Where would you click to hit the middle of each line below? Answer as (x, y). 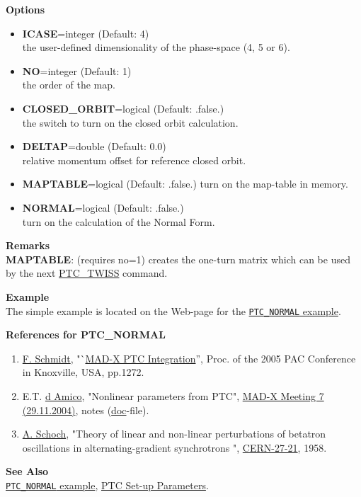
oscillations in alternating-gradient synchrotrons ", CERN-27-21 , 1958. (174, 447)
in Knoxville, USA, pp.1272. (83, 372)
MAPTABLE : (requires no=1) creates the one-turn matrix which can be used (178, 259)
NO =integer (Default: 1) (77, 70)
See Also (27, 471)
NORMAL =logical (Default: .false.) (103, 207)
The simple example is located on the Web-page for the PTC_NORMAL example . (173, 310)
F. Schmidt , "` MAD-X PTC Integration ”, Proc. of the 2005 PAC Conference (189, 358)
